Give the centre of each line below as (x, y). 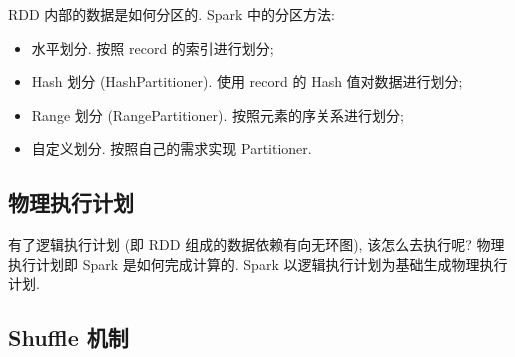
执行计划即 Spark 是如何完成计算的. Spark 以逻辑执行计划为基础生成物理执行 (258, 263)
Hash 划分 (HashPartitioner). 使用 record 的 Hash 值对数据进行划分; (247, 81)
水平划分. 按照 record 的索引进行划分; (152, 47)
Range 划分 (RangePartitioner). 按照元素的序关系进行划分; (217, 114)
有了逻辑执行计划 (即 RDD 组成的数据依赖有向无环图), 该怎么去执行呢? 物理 (256, 244)
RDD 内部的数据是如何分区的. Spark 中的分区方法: (171, 14)
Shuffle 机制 (68, 337)
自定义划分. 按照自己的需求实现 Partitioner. (171, 148)
